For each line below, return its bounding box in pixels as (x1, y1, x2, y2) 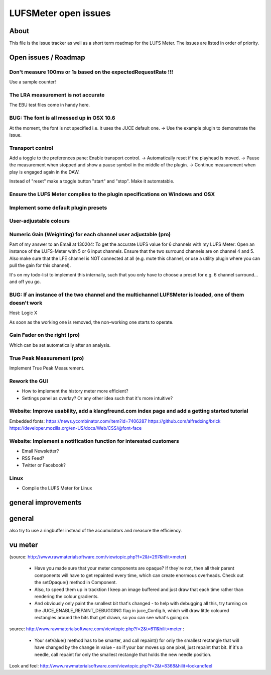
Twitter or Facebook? (22, 462, 66, 468)
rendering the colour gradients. (34, 593, 99, 599)
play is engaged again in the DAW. (9, 169, 80, 175)
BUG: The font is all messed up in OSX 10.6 (9, 115, 115, 122)
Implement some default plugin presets (9, 204, 107, 211)
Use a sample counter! (9, 79, 56, 85)
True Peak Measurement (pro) (9, 354, 84, 361)
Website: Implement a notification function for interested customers (9, 437, 179, 444)
